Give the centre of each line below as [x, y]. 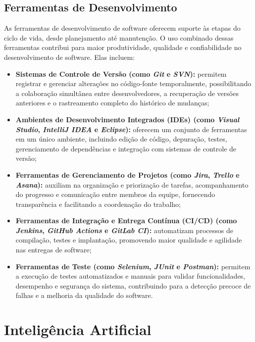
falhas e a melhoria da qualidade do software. [84, 295]
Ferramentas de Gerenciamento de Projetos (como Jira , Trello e [127, 174]
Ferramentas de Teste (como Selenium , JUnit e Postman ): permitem [133, 266]
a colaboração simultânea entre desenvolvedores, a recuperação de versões [127, 93]
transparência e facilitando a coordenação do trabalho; [98, 204]
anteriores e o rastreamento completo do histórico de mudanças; [112, 103]
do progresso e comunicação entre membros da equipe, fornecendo [115, 194]
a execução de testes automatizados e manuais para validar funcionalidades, [130, 276]
